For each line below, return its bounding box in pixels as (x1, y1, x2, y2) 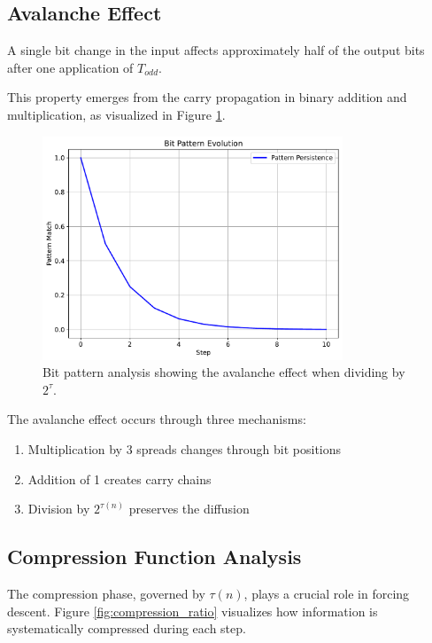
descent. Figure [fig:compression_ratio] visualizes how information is (7, 601, 378, 620)
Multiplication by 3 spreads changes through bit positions (27, 440, 342, 459)
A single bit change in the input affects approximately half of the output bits (7, 41, 425, 59)
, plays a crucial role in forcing (243, 584, 410, 602)
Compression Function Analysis (7, 543, 302, 570)
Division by (27, 499, 90, 518)
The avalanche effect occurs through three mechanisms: (7, 410, 306, 428)
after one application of (7, 58, 134, 76)
